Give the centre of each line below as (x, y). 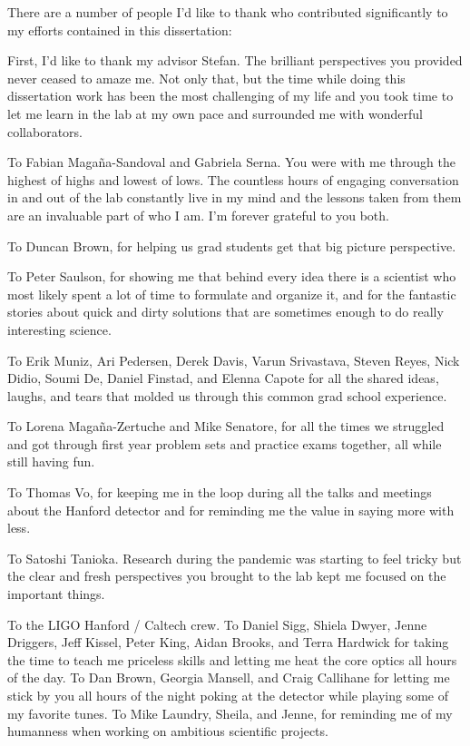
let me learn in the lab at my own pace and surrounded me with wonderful (215, 113)
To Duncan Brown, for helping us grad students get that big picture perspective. (232, 245)
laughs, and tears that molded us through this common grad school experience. (227, 395)
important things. (56, 594)
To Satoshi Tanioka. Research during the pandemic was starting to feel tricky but (235, 558)
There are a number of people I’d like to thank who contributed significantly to (228, 12)
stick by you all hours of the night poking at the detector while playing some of (228, 695)
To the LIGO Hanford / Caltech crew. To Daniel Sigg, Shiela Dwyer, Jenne (217, 624)
